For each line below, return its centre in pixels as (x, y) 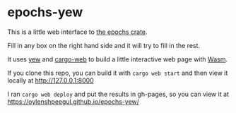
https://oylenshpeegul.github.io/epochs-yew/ (73, 101)
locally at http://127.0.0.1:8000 (51, 80)
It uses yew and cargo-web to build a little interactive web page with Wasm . (118, 59)
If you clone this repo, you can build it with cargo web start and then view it (118, 73)
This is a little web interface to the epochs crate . (77, 32)
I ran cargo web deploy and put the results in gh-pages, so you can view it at (118, 94)
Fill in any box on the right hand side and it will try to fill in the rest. (104, 45)
